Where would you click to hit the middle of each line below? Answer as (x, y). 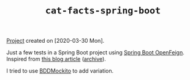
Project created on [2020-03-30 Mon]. (55, 41)
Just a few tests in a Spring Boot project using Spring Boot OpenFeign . (96, 53)
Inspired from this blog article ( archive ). (56, 59)
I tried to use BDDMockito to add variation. (60, 71)
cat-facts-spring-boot (103, 11)
